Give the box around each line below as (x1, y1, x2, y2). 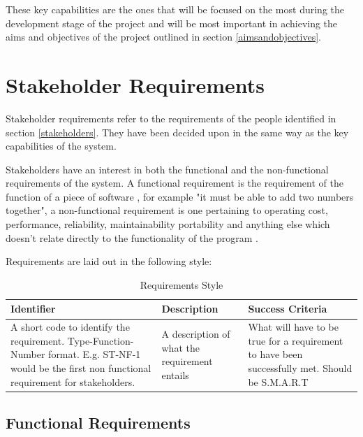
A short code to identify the (10, 320, 130, 334)
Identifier (10, 301, 56, 316)
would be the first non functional (10, 361, 151, 375)
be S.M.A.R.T (248, 374, 309, 389)
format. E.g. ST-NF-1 (48, 347, 141, 361)
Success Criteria (248, 301, 327, 316)
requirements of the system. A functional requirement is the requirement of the (6, 175, 343, 190)
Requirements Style (140, 277, 223, 292)
